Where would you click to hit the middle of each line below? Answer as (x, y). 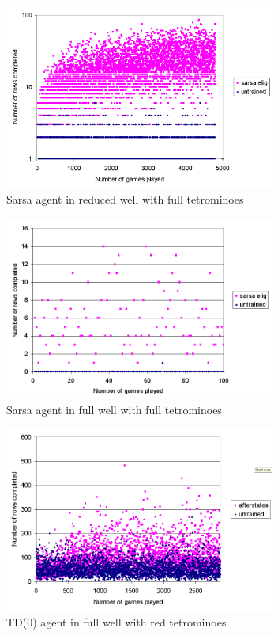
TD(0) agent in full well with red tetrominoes (116, 621)
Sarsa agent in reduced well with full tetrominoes (125, 199)
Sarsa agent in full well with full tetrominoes (114, 410)
